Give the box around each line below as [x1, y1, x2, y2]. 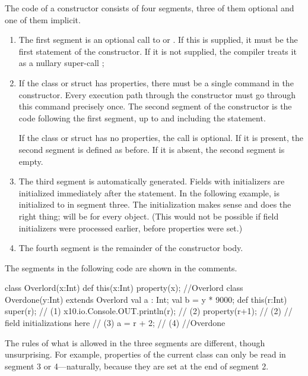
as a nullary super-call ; [18, 57, 104, 69]
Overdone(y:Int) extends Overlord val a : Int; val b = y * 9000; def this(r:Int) [5, 293, 287, 305]
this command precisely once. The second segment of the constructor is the [18, 100, 292, 112]
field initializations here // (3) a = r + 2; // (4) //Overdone [5, 317, 226, 329]
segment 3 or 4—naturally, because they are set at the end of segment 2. [5, 359, 269, 372]
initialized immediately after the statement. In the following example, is [18, 186, 280, 199]
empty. [18, 155, 43, 167]
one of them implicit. [5, 13, 81, 26]
